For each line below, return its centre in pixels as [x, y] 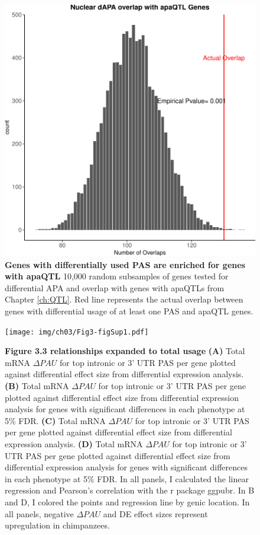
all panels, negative [39, 513]
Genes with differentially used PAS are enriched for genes [125, 264]
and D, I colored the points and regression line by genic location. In [127, 501]
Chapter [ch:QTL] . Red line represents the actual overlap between [124, 299]
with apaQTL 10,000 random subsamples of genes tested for [117, 276]
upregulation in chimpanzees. [57, 525]
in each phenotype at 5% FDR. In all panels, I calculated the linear [127, 478]
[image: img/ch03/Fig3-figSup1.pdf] [77, 332]
